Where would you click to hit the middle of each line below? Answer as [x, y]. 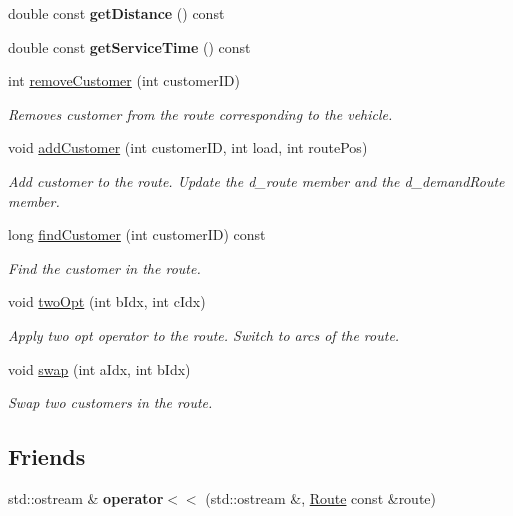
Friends [47, 456]
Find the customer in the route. [104, 267]
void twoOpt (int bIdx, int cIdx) [107, 301]
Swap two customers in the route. [110, 402]
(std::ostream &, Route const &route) [321, 497]
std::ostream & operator [86, 497]
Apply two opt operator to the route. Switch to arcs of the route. [204, 334]
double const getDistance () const [116, 13]
